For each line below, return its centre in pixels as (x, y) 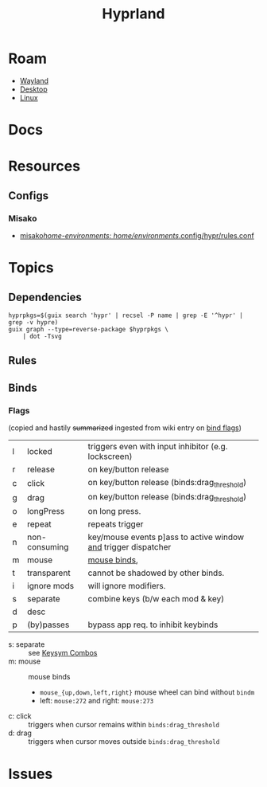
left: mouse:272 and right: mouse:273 (97, 701)
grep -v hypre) (33, 323)
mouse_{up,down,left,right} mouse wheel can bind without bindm (147, 692)
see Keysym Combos (63, 653)
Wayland (34, 80)
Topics (31, 268)
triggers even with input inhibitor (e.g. (158, 447)
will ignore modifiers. (127, 586)
